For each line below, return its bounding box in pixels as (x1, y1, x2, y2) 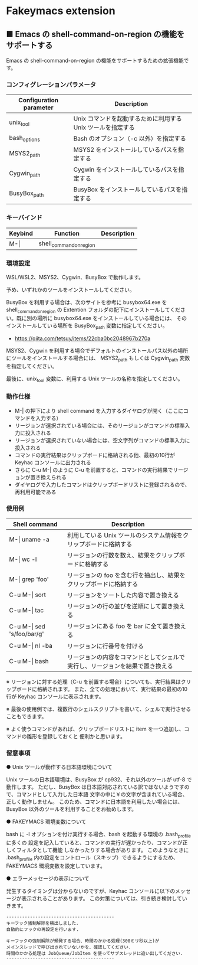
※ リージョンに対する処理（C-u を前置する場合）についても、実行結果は (6, 678, 181, 685)
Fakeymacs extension (6, 4, 116, 18)
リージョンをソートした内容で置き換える (67, 591, 179, 599)
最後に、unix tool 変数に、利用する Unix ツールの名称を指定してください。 (6, 375, 183, 384)
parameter (23, 103, 54, 112)
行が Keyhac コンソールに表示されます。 (6, 693, 104, 700)
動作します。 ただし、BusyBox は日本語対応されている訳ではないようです (6, 784, 184, 791)
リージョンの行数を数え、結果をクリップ (67, 551, 180, 559)
